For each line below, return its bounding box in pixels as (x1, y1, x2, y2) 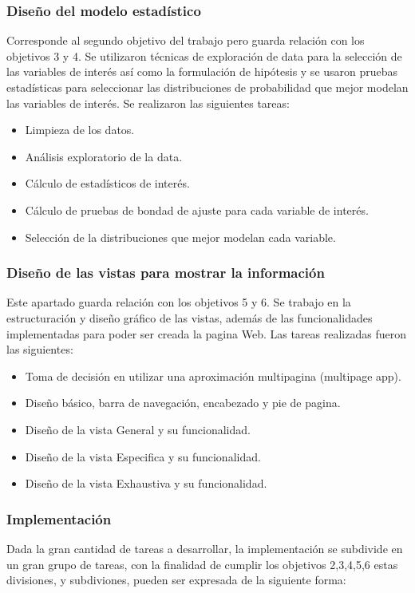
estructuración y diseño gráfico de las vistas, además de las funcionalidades (6, 309, 373, 326)
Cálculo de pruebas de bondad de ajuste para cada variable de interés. (25, 201, 369, 218)
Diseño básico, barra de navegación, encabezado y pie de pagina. (25, 394, 341, 411)
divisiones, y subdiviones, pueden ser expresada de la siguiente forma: (6, 571, 346, 588)
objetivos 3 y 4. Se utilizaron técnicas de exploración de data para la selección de (6, 47, 402, 64)
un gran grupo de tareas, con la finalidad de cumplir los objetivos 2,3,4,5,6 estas (6, 555, 398, 572)
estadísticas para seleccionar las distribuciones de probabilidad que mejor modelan (6, 79, 409, 95)
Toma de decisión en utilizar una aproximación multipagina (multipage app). (25, 367, 401, 384)
